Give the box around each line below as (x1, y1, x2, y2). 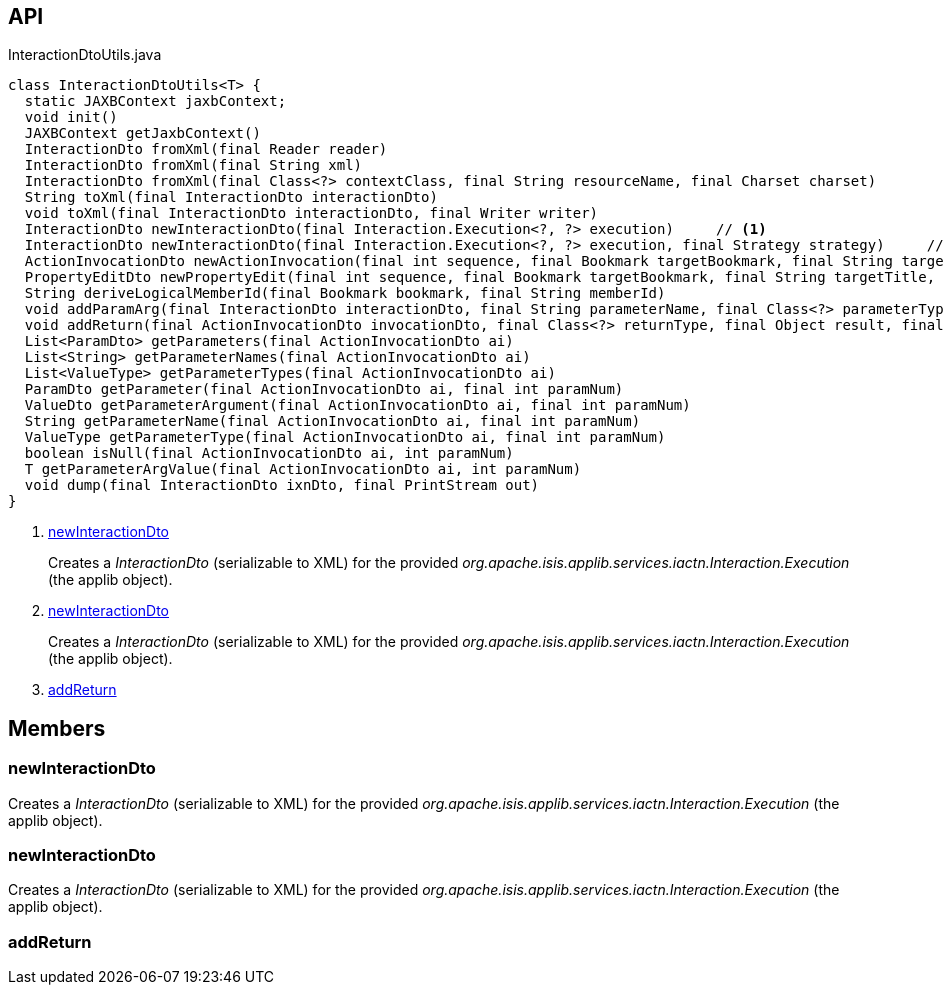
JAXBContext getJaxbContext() (24, 125, 261, 142)
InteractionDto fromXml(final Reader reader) (24, 141, 388, 158)
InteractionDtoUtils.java (8, 46, 162, 64)
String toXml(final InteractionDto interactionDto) (24, 189, 438, 206)
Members (8, 715, 106, 741)
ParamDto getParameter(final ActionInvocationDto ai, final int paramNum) (24, 381, 624, 398)
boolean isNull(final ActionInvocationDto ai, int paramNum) (24, 445, 514, 462)
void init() (24, 109, 118, 126)
